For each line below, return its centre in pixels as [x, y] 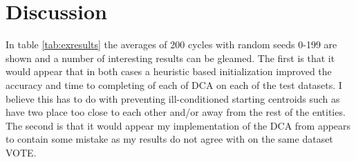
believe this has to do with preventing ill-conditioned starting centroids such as [173, 98]
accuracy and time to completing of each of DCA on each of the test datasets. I [174, 84]
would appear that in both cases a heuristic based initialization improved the [169, 71]
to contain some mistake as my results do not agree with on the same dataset [169, 139]
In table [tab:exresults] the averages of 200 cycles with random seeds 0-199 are [171, 44]
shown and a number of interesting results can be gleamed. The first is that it [170, 58]
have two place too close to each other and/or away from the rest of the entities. [176, 112]
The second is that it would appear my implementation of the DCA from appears [178, 125]
